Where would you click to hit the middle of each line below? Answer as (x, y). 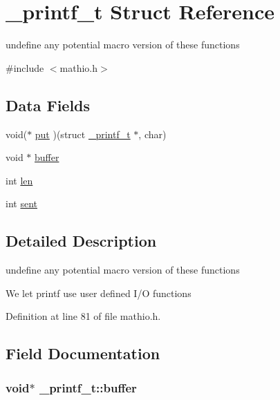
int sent (21, 203)
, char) (152, 134)
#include (25, 67)
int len (19, 180)
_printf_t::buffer (88, 387)
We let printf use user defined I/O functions (99, 293)
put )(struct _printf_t (83, 134)
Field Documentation (83, 353)
